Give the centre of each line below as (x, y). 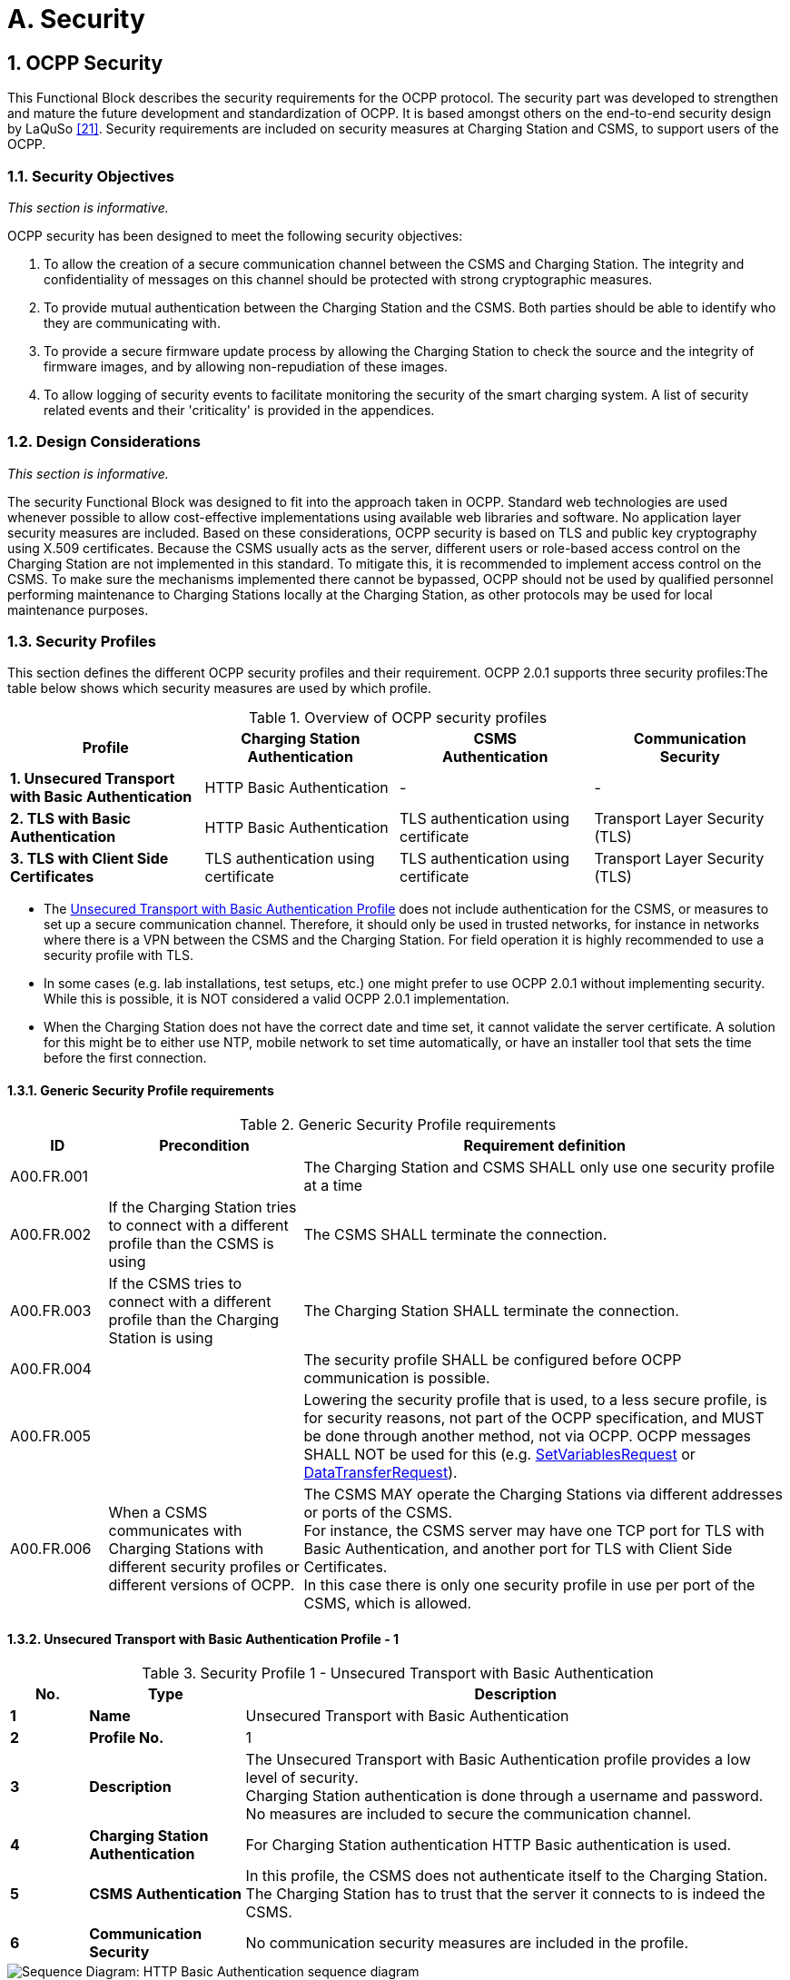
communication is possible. (397, 1377)
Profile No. (127, 1737)
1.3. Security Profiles (82, 642)
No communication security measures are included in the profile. (467, 1942)
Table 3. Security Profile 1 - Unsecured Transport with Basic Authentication (398, 1673)
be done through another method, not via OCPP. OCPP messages (527, 1435)
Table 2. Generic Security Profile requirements (398, 1124)
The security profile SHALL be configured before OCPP (493, 1359)
